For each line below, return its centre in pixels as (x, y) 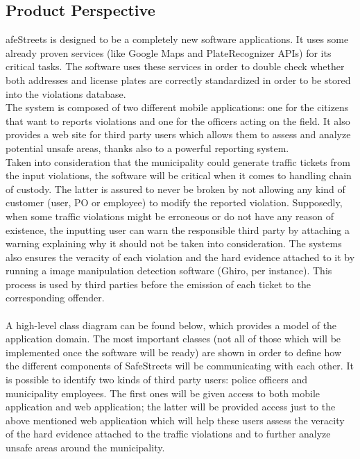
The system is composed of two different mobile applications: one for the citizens (177, 107)
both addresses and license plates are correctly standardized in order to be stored (178, 80)
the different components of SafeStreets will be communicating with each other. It (180, 366)
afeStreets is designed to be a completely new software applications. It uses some (177, 39)
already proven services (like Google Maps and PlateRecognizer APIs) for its (169, 52)
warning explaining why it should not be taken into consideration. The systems (174, 243)
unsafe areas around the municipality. (85, 448)
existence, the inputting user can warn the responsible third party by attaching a (178, 229)
